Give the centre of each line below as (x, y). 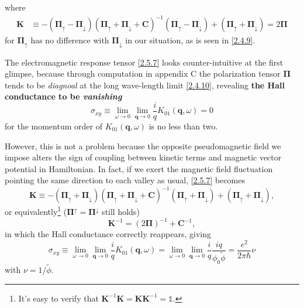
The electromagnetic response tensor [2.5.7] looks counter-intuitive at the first (144, 62)
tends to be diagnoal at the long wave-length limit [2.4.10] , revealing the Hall (145, 85)
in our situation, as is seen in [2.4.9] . (190, 40)
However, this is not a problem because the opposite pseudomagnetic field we (143, 146)
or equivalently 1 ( (36, 211)
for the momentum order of (53, 126)
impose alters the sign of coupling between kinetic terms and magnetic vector (143, 157)
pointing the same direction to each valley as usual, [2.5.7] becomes (125, 180)
